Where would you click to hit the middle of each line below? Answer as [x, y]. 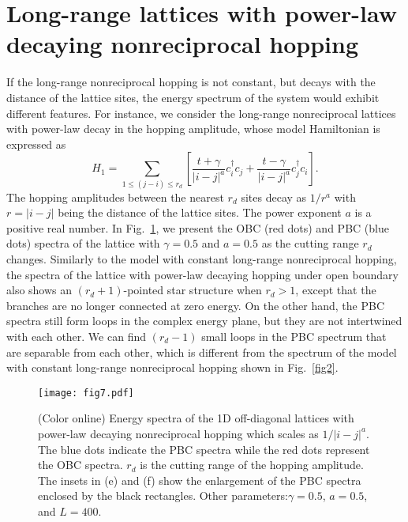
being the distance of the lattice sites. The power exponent [200, 212]
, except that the [336, 290]
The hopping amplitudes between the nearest [115, 197]
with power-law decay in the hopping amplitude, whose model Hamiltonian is [193, 129]
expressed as [36, 144]
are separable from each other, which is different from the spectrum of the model [202, 352]
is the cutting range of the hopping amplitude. [252, 465]
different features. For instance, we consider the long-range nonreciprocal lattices [201, 113]
